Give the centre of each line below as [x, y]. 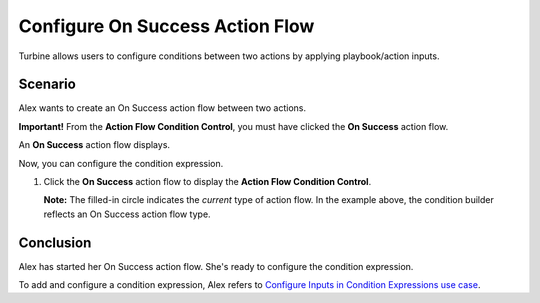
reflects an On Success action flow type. [127, 214]
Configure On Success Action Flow [166, 26]
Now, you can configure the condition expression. [121, 163]
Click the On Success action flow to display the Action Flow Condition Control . [207, 182]
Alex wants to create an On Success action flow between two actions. [162, 108]
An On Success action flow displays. [94, 145]
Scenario [47, 84]
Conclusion [55, 242]
